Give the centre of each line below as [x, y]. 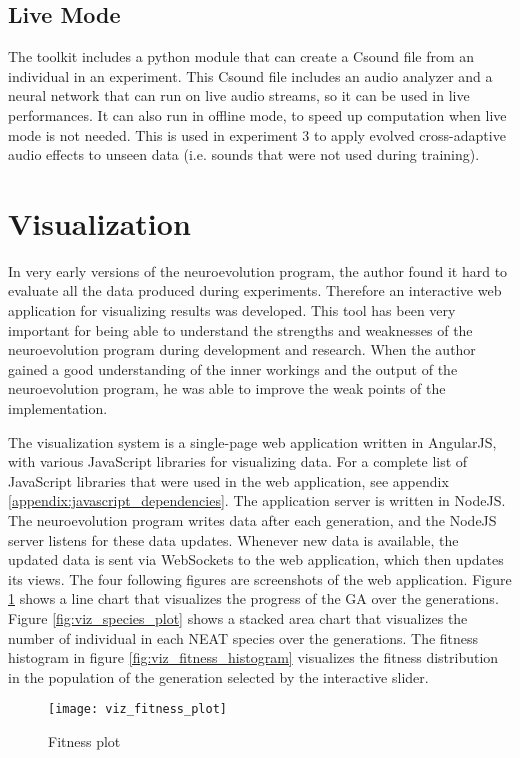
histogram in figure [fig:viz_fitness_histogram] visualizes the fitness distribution [253, 657]
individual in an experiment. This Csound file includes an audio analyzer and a [250, 75]
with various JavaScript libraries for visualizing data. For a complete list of [238, 461]
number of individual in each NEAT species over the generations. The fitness [243, 637]
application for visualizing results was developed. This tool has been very [232, 310]
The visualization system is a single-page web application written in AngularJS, [252, 441]
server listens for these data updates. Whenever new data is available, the [233, 539]
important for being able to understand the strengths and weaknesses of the [240, 329]
